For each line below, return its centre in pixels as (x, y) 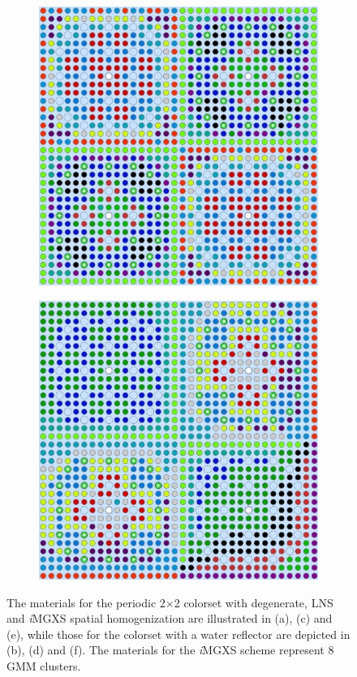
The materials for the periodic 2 (86, 602)
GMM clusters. (44, 665)
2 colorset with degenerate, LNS (254, 602)
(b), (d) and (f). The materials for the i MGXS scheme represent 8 (170, 650)
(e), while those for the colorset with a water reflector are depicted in (178, 634)
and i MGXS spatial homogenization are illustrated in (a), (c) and (170, 618)
